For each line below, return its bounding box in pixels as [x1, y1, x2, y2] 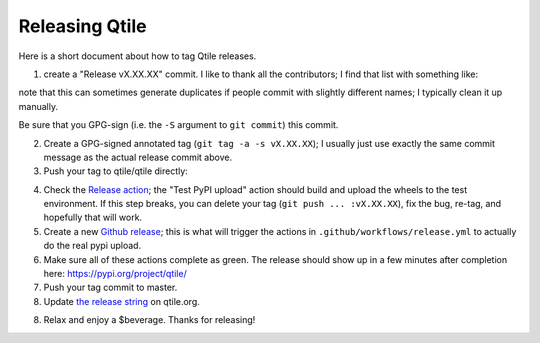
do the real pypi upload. [43, 240, 142, 252]
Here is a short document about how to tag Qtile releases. [18, 50, 257, 62]
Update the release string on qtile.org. [43, 295, 200, 307]
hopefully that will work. [43, 211, 143, 224]
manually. [18, 100, 59, 112]
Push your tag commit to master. [43, 281, 178, 294]
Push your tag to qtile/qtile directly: [43, 165, 189, 177]
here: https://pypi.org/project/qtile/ [43, 268, 187, 280]
